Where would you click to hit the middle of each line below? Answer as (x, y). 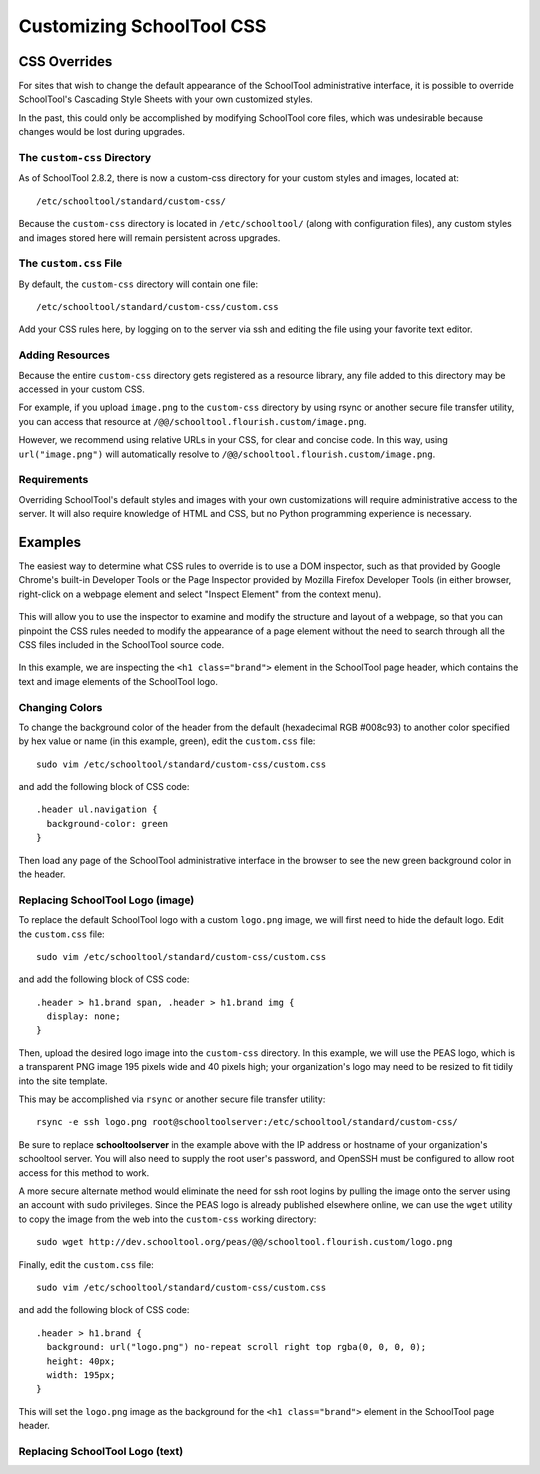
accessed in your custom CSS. (81, 389)
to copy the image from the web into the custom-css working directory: (167, 1219)
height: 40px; (81, 1361)
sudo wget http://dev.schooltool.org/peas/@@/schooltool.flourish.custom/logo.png (244, 1242)
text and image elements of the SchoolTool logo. (118, 681)
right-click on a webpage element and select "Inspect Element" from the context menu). (200, 594)
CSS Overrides (65, 61)
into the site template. (63, 1081)
